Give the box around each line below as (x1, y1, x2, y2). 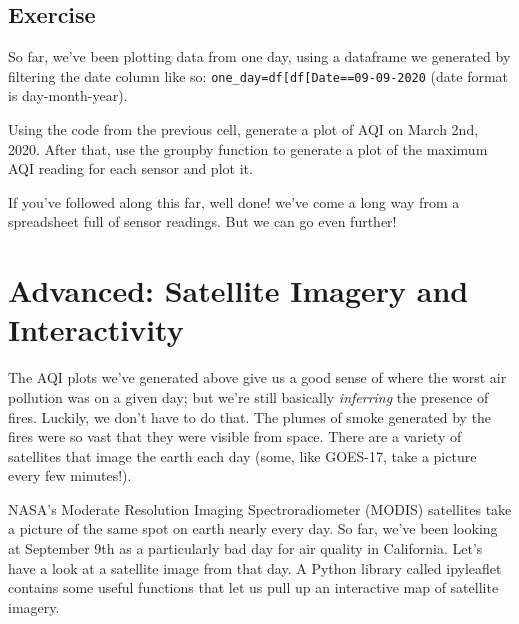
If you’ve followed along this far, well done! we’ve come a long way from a (8, 191, 460, 212)
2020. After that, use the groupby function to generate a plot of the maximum (8, 138, 488, 159)
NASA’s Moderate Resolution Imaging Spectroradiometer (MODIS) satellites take (8, 498, 512, 519)
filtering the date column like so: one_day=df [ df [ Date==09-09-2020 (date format (8, 65, 509, 86)
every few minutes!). (8, 465, 132, 486)
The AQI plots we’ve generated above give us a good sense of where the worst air (8, 367, 507, 388)
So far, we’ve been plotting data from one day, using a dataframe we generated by (8, 46, 511, 67)
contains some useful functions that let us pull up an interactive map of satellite (8, 577, 499, 598)
